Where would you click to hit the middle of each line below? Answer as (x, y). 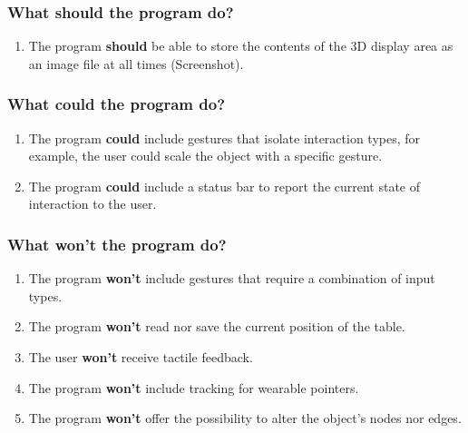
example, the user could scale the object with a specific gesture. (205, 156)
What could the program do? (117, 104)
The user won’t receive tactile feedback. (141, 357)
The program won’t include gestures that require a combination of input (232, 278)
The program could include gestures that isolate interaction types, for (224, 138)
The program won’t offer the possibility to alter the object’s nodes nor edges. (245, 418)
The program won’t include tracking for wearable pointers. (194, 387)
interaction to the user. (93, 204)
